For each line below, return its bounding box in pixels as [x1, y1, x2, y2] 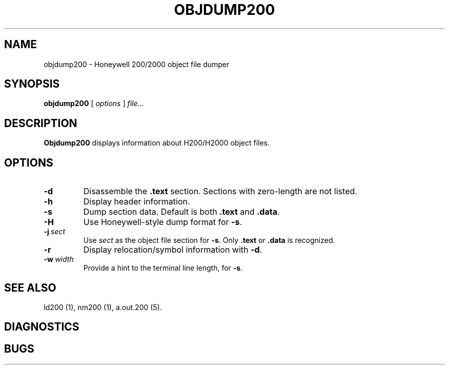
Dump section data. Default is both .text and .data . [83, 207, 280, 217]
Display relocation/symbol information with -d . [83, 244, 262, 255]
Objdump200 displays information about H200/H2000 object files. [44, 138, 270, 148]
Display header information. [83, 196, 190, 207]
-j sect [44, 227, 66, 236]
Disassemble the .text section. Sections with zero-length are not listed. [83, 186, 357, 197]
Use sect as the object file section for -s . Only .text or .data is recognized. [83, 236, 335, 245]
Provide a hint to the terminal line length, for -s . [83, 263, 243, 273]
